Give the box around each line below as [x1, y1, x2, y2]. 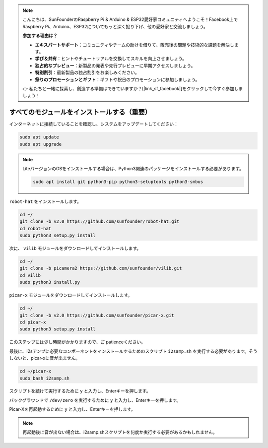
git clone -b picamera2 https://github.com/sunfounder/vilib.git [19, 265, 182, 271]
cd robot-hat [19, 226, 52, 231]
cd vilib [19, 272, 41, 278]
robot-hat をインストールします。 [9, 198, 82, 204]
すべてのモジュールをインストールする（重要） [9, 108, 151, 117]
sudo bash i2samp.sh [19, 375, 69, 381]
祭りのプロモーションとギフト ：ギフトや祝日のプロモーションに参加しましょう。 [35, 76, 200, 82]
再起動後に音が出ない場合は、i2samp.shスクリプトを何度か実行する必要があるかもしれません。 [22, 429, 218, 435]
